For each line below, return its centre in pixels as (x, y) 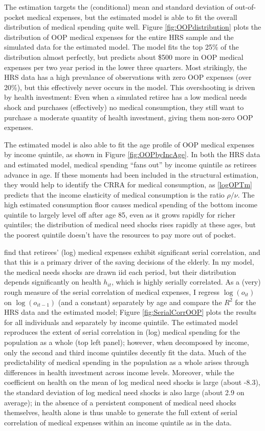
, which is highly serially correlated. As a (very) (186, 282)
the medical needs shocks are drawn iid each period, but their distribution (120, 272)
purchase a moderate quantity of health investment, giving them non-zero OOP (129, 117)
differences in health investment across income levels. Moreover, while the (119, 372)
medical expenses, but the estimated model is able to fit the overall (132, 17)
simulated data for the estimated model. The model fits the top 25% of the (122, 47)
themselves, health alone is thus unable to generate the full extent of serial (121, 412)
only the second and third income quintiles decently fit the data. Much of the (125, 352)
